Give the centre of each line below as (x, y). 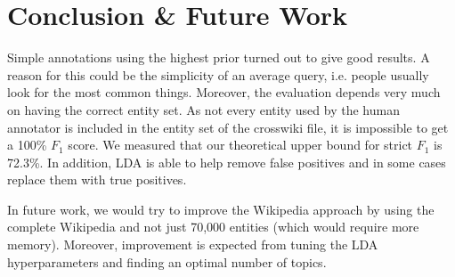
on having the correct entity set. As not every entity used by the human (203, 109)
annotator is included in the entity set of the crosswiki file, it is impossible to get (228, 127)
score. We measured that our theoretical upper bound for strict (240, 145)
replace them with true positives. (97, 179)
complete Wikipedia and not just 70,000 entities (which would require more (213, 227)
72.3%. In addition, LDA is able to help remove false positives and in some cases (227, 162)
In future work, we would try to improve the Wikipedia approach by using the (221, 209)
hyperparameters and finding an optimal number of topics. (167, 261)
